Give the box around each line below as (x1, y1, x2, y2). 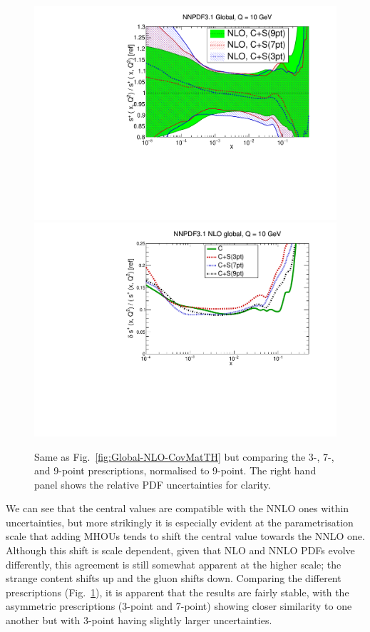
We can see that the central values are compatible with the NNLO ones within (6, 501, 349, 516)
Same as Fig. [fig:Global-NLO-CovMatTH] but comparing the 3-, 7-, (34, 449, 334, 464)
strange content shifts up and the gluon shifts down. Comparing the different (6, 571, 341, 586)
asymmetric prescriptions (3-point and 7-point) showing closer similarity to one (6, 598, 352, 613)
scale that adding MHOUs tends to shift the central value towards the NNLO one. (6, 529, 365, 544)
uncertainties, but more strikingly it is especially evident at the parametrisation (6, 514, 354, 529)
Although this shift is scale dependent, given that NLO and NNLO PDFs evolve (6, 543, 355, 558)
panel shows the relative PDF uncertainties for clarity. (34, 476, 271, 491)
